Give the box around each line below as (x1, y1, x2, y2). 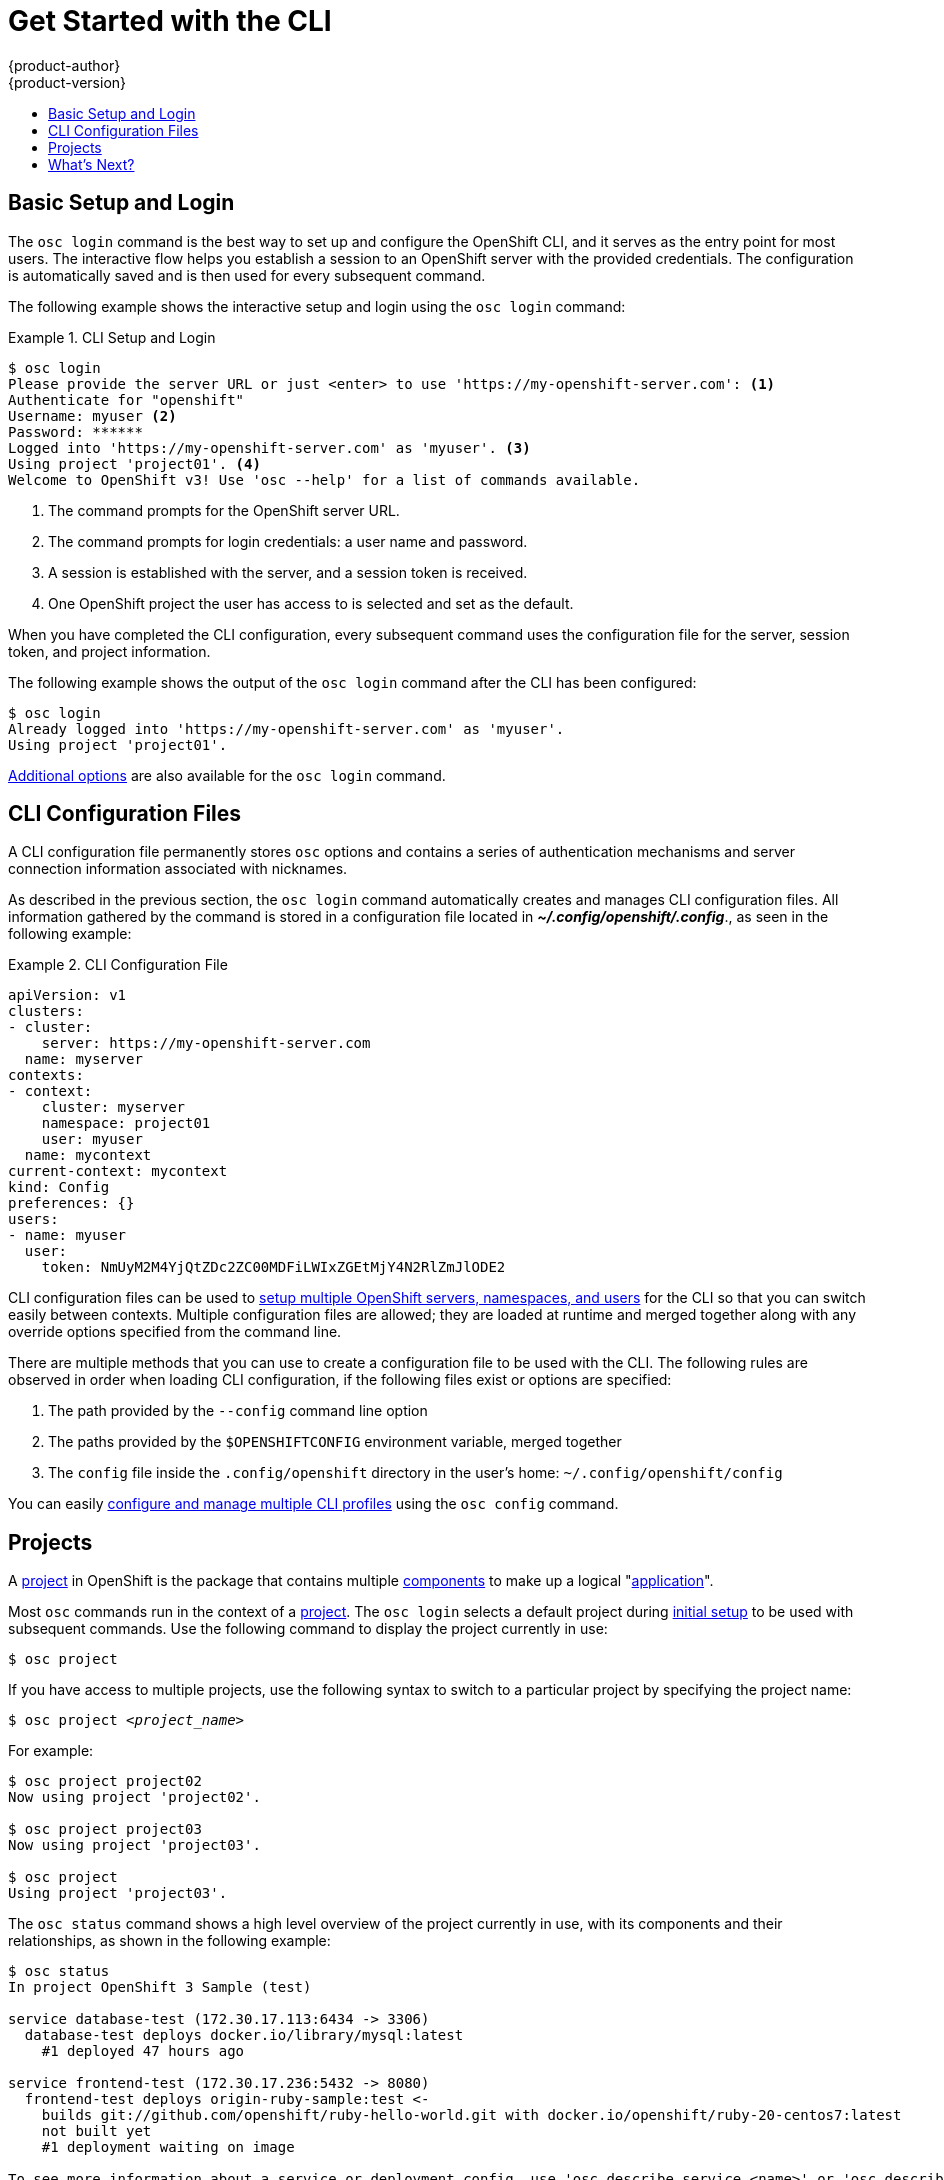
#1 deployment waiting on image (41, 2139, 295, 2156)
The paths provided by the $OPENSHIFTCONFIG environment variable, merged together (48, 1433, 622, 1451)
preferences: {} (8, 1195, 135, 1212)
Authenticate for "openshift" (8, 391, 245, 408)
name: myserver (24, 1051, 143, 1068)
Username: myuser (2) (8, 407, 177, 424)
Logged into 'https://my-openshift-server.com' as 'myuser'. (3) (8, 439, 531, 456)
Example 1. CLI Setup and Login (8, 328, 216, 346)
